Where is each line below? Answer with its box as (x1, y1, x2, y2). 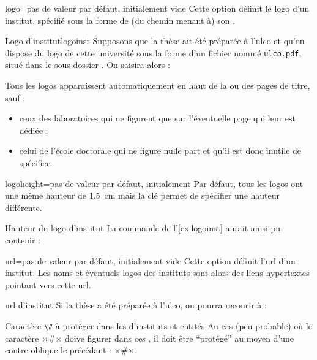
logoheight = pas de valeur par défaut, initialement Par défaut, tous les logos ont (5, 177, 304, 190)
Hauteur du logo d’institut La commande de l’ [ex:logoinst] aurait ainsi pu (5, 221, 281, 234)
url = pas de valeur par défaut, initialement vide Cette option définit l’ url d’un (5, 254, 296, 267)
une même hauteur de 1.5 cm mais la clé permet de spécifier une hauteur (5, 189, 280, 202)
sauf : (5, 91, 26, 104)
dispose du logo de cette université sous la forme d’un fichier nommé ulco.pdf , (5, 46, 302, 59)
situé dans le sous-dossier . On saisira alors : (5, 58, 170, 71)
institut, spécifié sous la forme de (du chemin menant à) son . (5, 13, 236, 26)
